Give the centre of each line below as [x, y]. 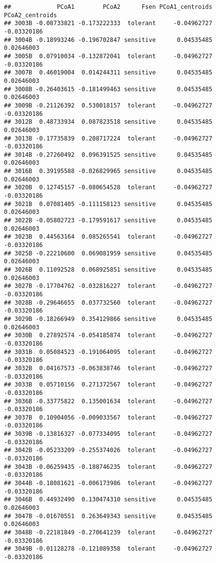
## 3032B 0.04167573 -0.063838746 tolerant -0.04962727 [108, 368]
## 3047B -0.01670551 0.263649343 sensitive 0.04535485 [108, 516]
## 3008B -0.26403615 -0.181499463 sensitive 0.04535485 [108, 89]
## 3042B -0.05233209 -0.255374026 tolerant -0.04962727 [108, 450]
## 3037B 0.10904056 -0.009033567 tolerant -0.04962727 [108, 417]
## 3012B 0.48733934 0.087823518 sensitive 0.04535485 [108, 122]
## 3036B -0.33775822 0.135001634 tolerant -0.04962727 [108, 401]
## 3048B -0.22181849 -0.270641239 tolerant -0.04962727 [108, 532]
